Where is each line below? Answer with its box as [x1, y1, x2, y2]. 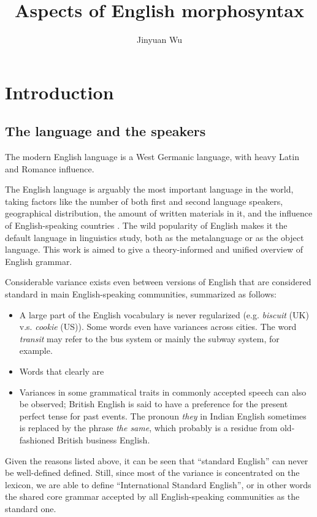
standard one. [5, 502, 56, 515]
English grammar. [5, 255, 72, 267]
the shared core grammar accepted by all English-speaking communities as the [5, 490, 300, 503]
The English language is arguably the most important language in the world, [5, 183, 294, 196]
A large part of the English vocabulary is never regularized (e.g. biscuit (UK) [19, 308, 309, 321]
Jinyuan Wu [136, 33, 183, 46]
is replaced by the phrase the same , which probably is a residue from [19, 421, 278, 434]
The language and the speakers [5, 121, 206, 140]
